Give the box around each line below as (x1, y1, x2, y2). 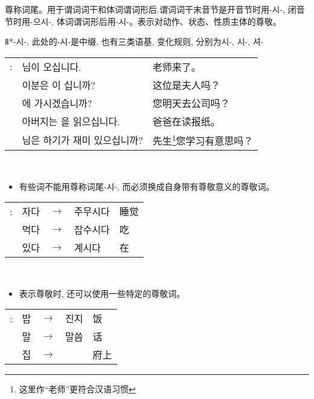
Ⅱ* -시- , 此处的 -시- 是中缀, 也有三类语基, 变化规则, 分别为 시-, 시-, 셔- (5, 35, 264, 48)
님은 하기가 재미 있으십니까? (22, 132, 143, 147)
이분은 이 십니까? (22, 77, 95, 92)
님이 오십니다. (22, 59, 82, 74)
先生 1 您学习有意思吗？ (152, 131, 254, 148)
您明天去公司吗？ (152, 96, 230, 110)
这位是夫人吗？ (152, 77, 220, 92)
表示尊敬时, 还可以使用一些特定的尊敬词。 (19, 287, 185, 299)
